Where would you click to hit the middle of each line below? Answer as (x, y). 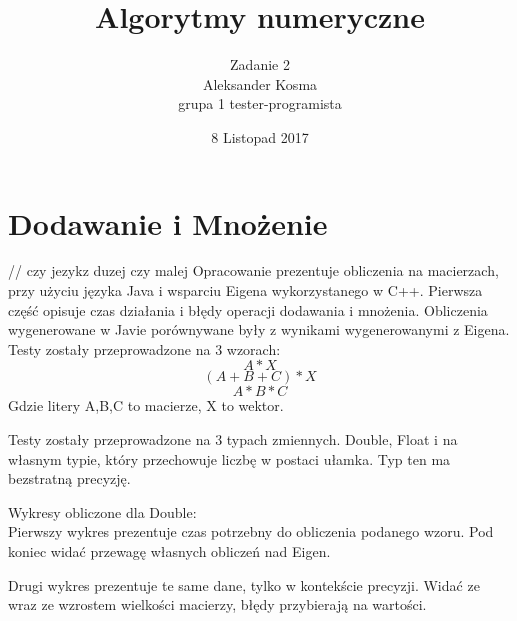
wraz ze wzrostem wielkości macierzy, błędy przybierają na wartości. (217, 604)
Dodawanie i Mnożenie (168, 222)
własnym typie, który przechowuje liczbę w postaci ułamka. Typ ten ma (229, 458)
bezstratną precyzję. (69, 478)
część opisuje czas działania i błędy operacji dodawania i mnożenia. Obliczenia (248, 309)
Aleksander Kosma (260, 83)
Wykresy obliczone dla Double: (102, 511)
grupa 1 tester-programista (260, 103)
